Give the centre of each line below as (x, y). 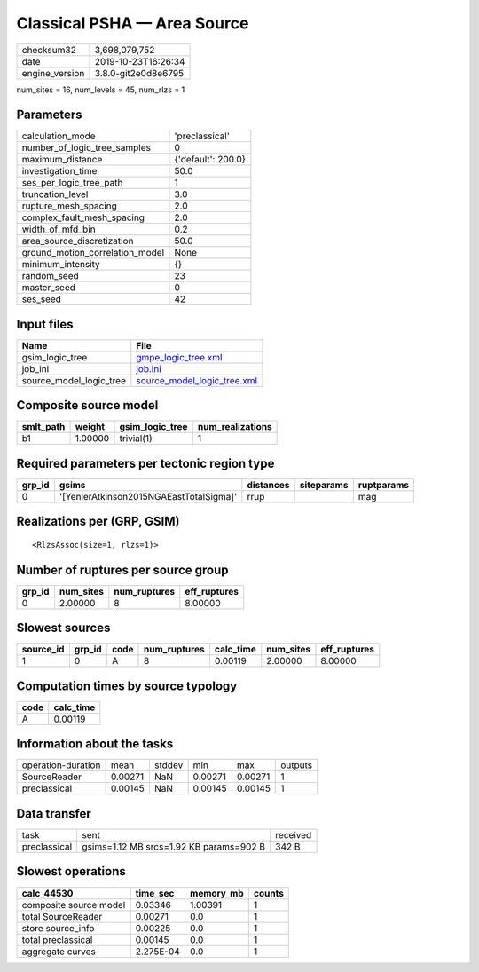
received (294, 834)
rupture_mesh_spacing (69, 206)
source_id (43, 650)
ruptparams (384, 485)
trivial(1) (136, 439)
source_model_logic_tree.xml (196, 380)
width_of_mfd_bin (59, 229)
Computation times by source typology (127, 686)
